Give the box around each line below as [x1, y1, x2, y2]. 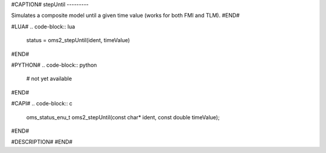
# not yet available [26, 75, 72, 83]
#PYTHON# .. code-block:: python [11, 61, 97, 69]
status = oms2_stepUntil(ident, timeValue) [26, 37, 130, 44]
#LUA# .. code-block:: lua [11, 23, 75, 30]
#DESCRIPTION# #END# [11, 139, 72, 146]
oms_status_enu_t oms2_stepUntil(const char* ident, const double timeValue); [26, 113, 220, 120]
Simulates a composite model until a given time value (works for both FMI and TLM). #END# [11, 12, 240, 19]
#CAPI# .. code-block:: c [11, 100, 72, 107]
